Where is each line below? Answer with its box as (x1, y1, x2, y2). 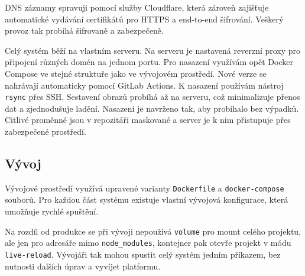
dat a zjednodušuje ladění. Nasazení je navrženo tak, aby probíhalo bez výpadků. (5, 102, 299, 114)
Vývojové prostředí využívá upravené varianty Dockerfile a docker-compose (5, 181, 284, 194)
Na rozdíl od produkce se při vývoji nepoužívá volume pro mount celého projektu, (5, 225, 301, 237)
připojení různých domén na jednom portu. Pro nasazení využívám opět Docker (5, 56, 293, 68)
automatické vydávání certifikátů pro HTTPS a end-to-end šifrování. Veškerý (5, 12, 284, 25)
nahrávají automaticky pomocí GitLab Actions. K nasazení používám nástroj (5, 79, 284, 91)
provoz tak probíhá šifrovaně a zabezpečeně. (5, 24, 164, 37)
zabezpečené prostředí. (5, 125, 86, 137)
